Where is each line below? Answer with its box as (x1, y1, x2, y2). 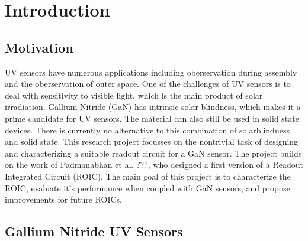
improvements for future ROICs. (5, 193, 123, 206)
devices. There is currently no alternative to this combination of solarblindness (5, 123, 290, 136)
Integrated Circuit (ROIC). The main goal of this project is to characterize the (5, 170, 291, 182)
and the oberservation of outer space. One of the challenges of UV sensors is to (5, 77, 291, 90)
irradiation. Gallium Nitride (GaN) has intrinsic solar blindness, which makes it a (5, 100, 301, 113)
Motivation (5, 38, 73, 56)
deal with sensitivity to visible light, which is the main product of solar (5, 89, 263, 101)
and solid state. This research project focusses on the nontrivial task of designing (5, 135, 299, 148)
